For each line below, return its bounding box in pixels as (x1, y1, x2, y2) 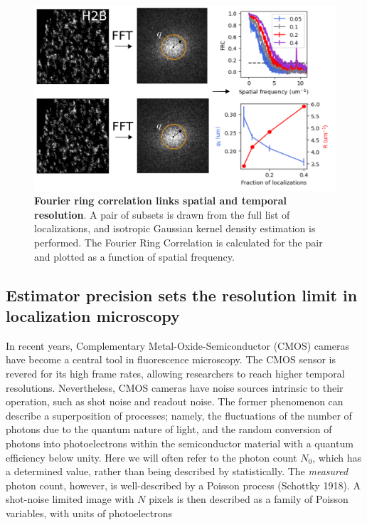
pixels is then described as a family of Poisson (149, 492, 349, 506)
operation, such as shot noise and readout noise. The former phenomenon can (6, 394, 344, 409)
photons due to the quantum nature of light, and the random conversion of (6, 422, 332, 437)
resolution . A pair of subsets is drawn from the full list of (34, 207, 290, 222)
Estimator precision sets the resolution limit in (6, 284, 358, 306)
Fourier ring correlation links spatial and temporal (34, 193, 287, 208)
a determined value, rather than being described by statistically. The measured (6, 464, 349, 479)
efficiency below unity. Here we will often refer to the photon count (6, 449, 297, 464)
